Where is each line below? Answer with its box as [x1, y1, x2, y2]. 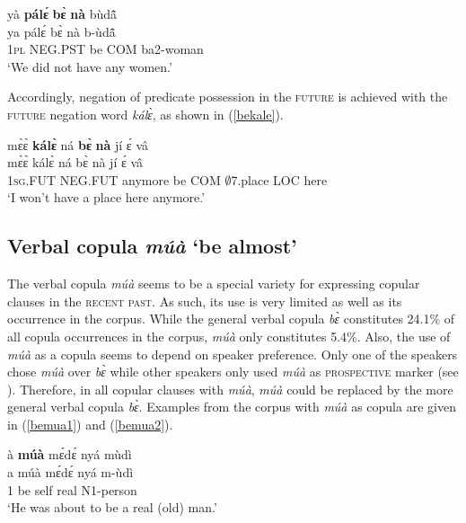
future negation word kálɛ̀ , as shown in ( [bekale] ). [7, 104, 284, 123]
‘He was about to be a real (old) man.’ [7, 498, 217, 517]
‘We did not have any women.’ [7, 57, 172, 75]
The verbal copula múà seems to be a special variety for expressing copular [7, 274, 420, 293]
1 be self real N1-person [7, 480, 137, 499]
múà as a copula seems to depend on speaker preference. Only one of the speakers [7, 344, 458, 363]
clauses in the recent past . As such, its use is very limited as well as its [7, 291, 402, 310]
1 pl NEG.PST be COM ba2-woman [7, 40, 204, 58]
